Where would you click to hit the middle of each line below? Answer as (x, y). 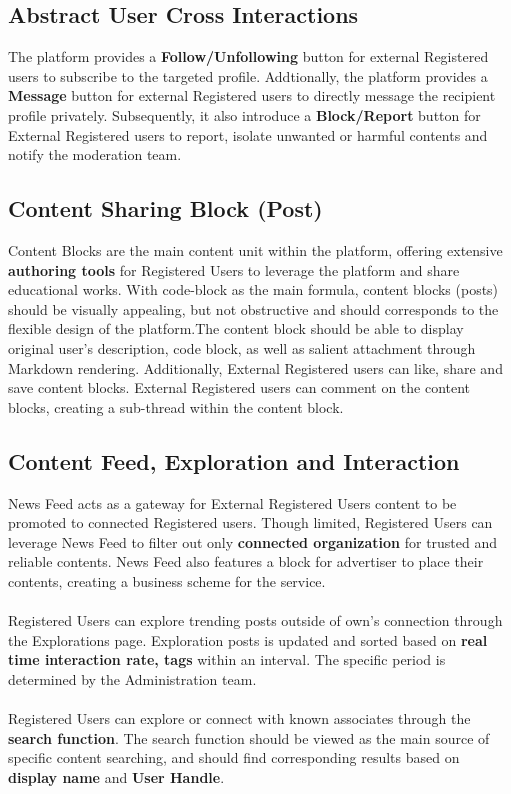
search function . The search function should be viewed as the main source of (249, 737)
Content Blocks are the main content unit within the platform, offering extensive (255, 249)
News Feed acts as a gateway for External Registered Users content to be (232, 502)
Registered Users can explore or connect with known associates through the (239, 718)
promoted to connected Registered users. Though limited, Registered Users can (250, 522)
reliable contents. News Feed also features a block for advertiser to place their (246, 561)
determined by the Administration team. (132, 678)
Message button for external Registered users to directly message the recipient (252, 95)
